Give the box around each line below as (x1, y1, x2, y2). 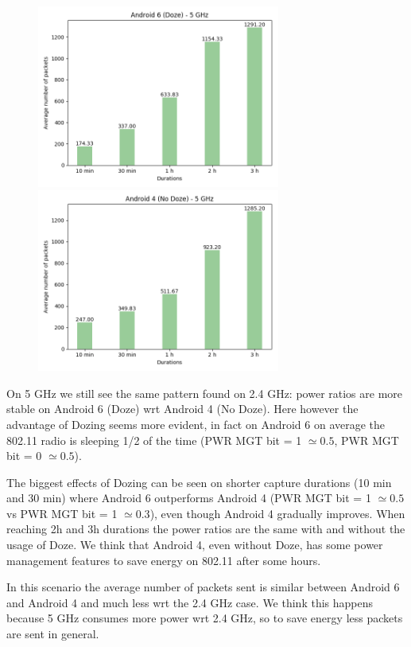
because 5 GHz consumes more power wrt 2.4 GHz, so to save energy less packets (6, 610, 403, 626)
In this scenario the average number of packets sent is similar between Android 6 (6, 579, 400, 595)
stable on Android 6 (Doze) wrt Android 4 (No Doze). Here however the (6, 400, 359, 417)
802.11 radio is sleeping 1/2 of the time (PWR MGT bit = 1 (6, 431, 302, 448)
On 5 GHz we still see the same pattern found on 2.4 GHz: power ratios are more (6, 384, 403, 401)
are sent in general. (6, 626, 99, 642)
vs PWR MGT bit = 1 (6, 505, 118, 521)
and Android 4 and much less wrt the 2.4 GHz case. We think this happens (6, 594, 374, 610)
